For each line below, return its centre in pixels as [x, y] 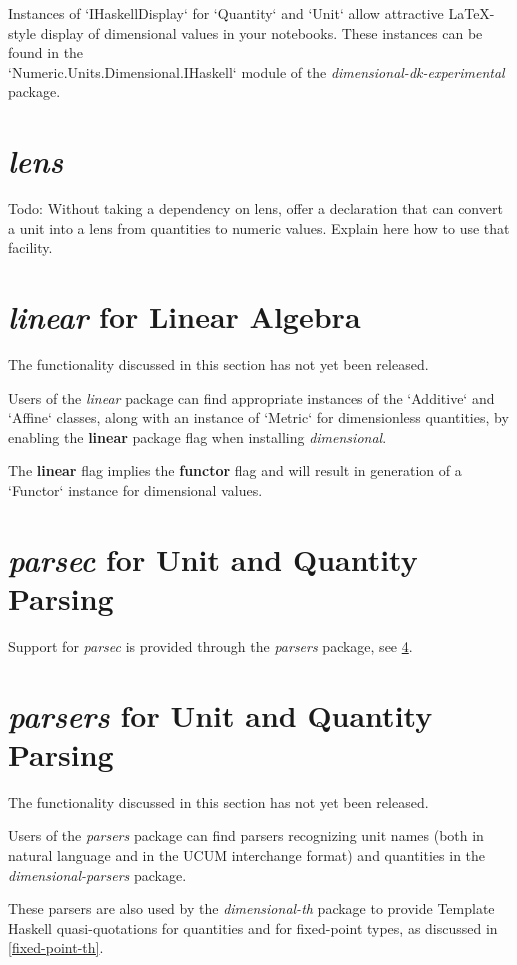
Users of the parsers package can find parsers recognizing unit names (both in [246, 835]
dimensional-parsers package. [97, 874]
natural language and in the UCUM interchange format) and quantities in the [247, 854]
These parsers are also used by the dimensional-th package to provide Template [251, 908]
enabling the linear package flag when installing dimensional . [197, 436]
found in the [46, 52]
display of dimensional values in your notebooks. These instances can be [261, 32]
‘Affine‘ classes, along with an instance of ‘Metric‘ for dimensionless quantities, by [258, 417]
